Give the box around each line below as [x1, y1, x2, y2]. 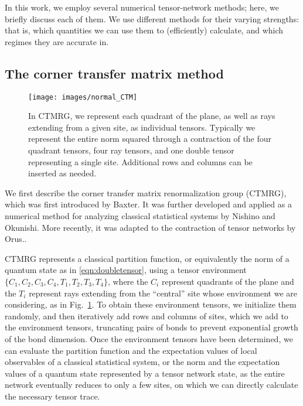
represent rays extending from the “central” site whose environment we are [29, 286, 297, 299]
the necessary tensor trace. [5, 390, 100, 402]
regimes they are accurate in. [5, 35, 109, 47]
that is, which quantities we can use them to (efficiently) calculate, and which [5, 24, 284, 36]
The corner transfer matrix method [5, 64, 224, 82]
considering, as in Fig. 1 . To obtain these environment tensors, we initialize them [5, 298, 297, 311]
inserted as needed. [28, 167, 97, 179]
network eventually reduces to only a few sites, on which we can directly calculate [5, 378, 298, 391]
